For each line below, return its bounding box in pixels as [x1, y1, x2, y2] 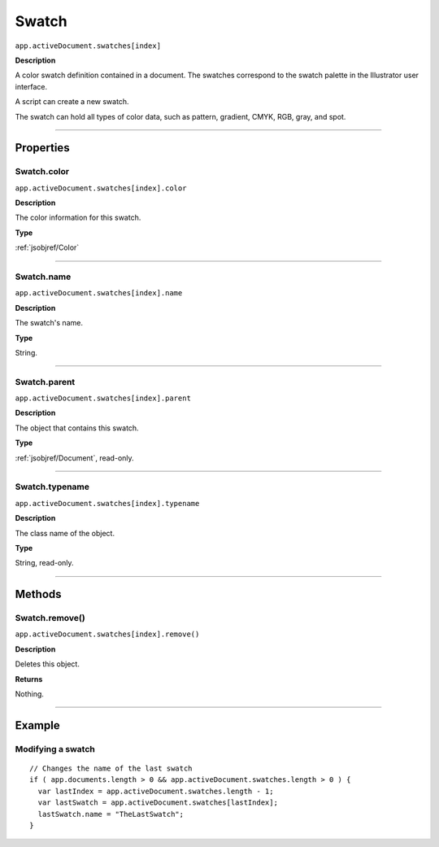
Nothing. [15, 689, 45, 699]
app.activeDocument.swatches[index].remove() [15, 630, 200, 639]
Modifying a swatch [15, 743, 95, 754]
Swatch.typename [15, 481, 89, 492]
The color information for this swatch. [15, 212, 141, 223]
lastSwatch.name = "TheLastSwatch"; [37, 810, 185, 819]
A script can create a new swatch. [15, 97, 129, 107]
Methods [15, 587, 62, 601]
